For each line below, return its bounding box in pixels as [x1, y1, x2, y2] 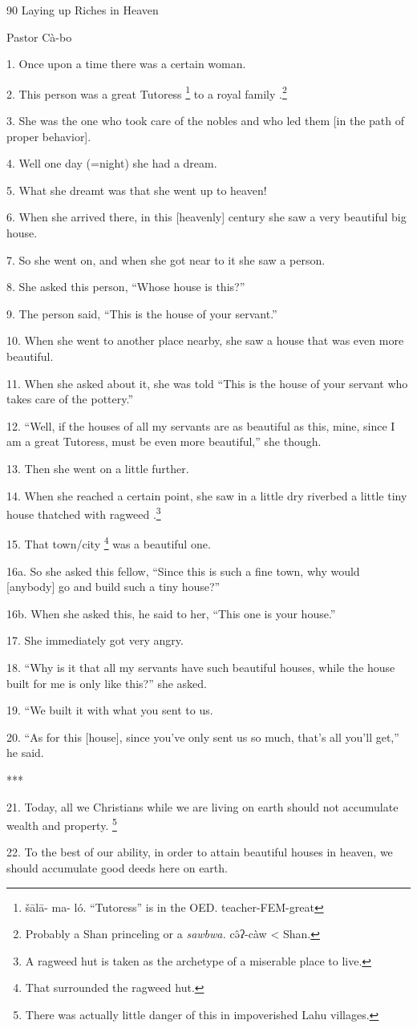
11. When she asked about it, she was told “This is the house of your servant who [6, 374, 408, 391]
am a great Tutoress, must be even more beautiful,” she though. [6, 433, 322, 450]
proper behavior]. [6, 127, 91, 144]
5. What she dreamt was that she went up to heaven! [6, 181, 267, 198]
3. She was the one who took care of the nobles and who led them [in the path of [6, 112, 405, 129]
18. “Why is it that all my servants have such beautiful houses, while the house [6, 659, 395, 675]
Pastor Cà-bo [6, 28, 72, 45]
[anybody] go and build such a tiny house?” [6, 578, 221, 595]
